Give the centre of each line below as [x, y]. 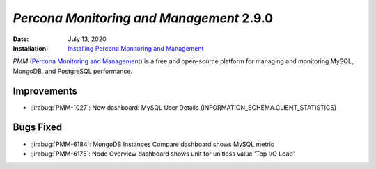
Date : [21, 39]
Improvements [45, 91]
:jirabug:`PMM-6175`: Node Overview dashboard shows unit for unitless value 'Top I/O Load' [163, 154]
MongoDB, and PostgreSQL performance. [73, 71]
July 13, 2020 [87, 39]
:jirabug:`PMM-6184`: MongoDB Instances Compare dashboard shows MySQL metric [152, 144]
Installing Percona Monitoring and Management [136, 48]
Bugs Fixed [38, 128]
